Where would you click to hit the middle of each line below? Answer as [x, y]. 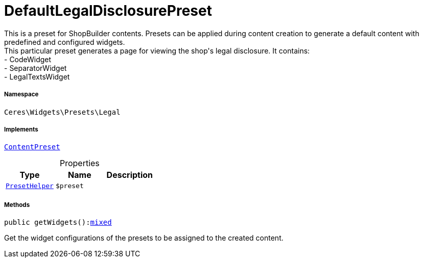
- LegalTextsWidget [37, 76]
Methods [17, 205]
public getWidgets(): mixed [58, 222]
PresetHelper [30, 186]
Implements [21, 129]
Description [130, 175]
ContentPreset [32, 147]
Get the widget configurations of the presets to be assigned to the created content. [144, 238]
